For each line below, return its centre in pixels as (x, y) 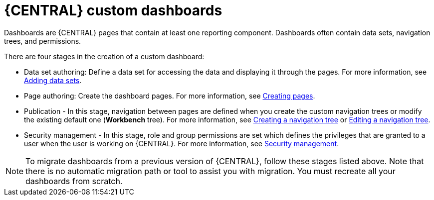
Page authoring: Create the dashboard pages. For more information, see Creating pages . (170, 96)
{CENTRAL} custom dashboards (113, 10)
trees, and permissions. (43, 41)
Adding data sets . (53, 80)
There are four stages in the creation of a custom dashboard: (104, 56)
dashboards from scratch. (74, 181)
